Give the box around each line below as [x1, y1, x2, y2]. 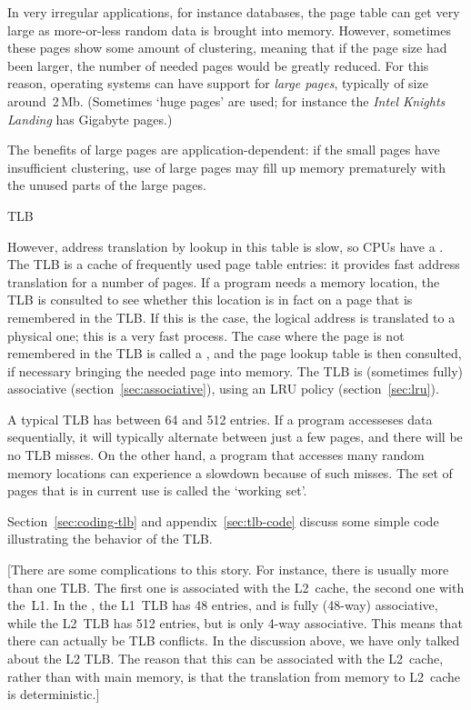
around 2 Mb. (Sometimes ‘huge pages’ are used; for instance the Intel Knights [7, 91, 446, 110]
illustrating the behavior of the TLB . [7, 529, 213, 548]
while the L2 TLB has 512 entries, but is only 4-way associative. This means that [7, 613, 463, 632]
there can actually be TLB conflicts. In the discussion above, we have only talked [7, 631, 460, 650]
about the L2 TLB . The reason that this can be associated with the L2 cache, [7, 649, 444, 667]
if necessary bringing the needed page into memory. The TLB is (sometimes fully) [7, 361, 463, 380]
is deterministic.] [7, 685, 100, 704]
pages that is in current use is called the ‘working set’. [7, 481, 307, 500]
